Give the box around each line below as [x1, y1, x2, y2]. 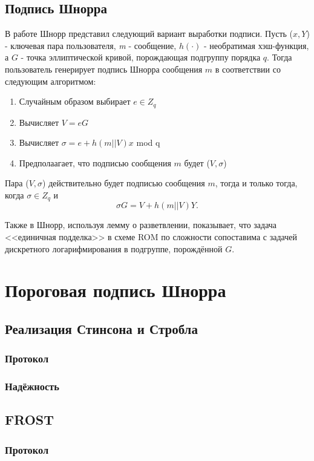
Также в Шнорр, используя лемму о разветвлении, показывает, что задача [5, 218, 277, 231]
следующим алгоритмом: [5, 74, 96, 87]
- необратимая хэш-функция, [203, 39, 309, 51]
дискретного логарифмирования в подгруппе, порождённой [5, 242, 223, 255]
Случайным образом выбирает [19, 95, 131, 108]
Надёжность [5, 379, 59, 394]
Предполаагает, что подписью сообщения [19, 156, 171, 169]
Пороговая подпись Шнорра [5, 278, 226, 302]
